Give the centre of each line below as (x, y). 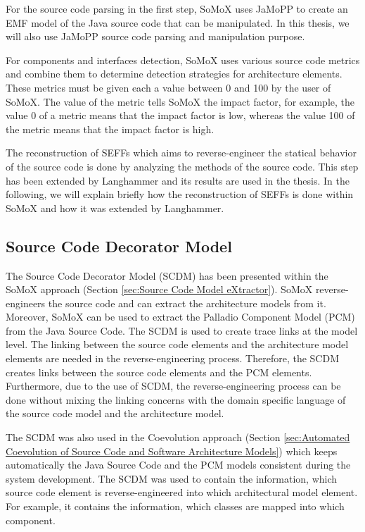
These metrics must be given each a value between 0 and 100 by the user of (168, 87)
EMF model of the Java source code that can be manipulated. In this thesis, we (178, 22)
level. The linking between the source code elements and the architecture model (177, 344)
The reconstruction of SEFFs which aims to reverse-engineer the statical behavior (181, 153)
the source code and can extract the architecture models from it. (187, 303)
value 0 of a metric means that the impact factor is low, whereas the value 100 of (180, 115)
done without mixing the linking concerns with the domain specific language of (176, 399)
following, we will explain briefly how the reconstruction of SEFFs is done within (180, 194)
